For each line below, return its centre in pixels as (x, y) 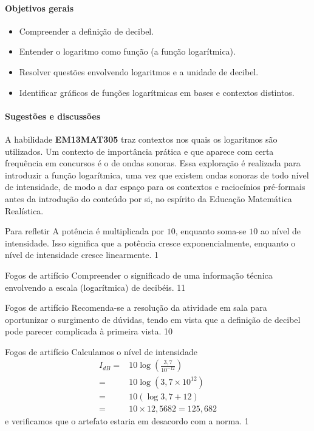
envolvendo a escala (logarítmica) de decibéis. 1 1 (95, 287)
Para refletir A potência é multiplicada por (85, 231)
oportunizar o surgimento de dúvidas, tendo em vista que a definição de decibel (153, 319)
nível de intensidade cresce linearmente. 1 (82, 255)
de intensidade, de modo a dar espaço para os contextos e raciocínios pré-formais (155, 187)
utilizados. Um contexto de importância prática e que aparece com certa (139, 151)
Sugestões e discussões (53, 116)
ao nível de (281, 231)
